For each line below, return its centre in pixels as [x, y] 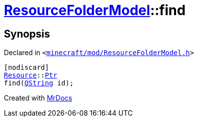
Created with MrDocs [38, 98]
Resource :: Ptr [31, 75]
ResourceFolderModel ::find [95, 10]
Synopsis [27, 34]
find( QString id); [39, 83]
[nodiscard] [27, 68]
